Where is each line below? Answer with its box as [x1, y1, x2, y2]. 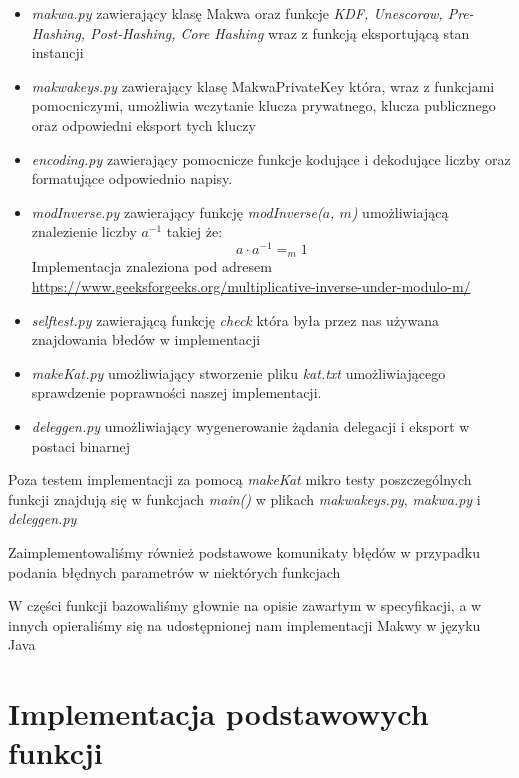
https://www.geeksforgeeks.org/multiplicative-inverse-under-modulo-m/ [31, 276, 471, 297]
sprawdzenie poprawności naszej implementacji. [31, 382, 322, 403]
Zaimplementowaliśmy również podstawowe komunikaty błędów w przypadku [8, 542, 480, 562]
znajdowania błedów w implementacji [31, 329, 261, 350]
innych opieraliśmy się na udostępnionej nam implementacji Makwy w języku [8, 614, 481, 635]
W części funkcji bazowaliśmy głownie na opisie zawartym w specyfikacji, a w [8, 595, 482, 616]
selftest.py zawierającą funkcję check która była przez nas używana [31, 309, 440, 330]
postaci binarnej [31, 435, 130, 456]
